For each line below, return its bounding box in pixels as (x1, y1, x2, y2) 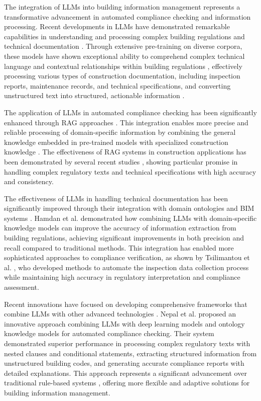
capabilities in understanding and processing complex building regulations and (4, 31, 245, 41)
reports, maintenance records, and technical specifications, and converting (4, 80, 231, 91)
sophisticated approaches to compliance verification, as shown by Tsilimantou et (4, 252, 250, 263)
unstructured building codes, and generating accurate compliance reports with (4, 358, 244, 368)
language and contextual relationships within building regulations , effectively (4, 60, 242, 71)
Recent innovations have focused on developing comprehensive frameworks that (4, 298, 247, 309)
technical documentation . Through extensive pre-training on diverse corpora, (4, 41, 242, 51)
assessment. (4, 282, 39, 292)
